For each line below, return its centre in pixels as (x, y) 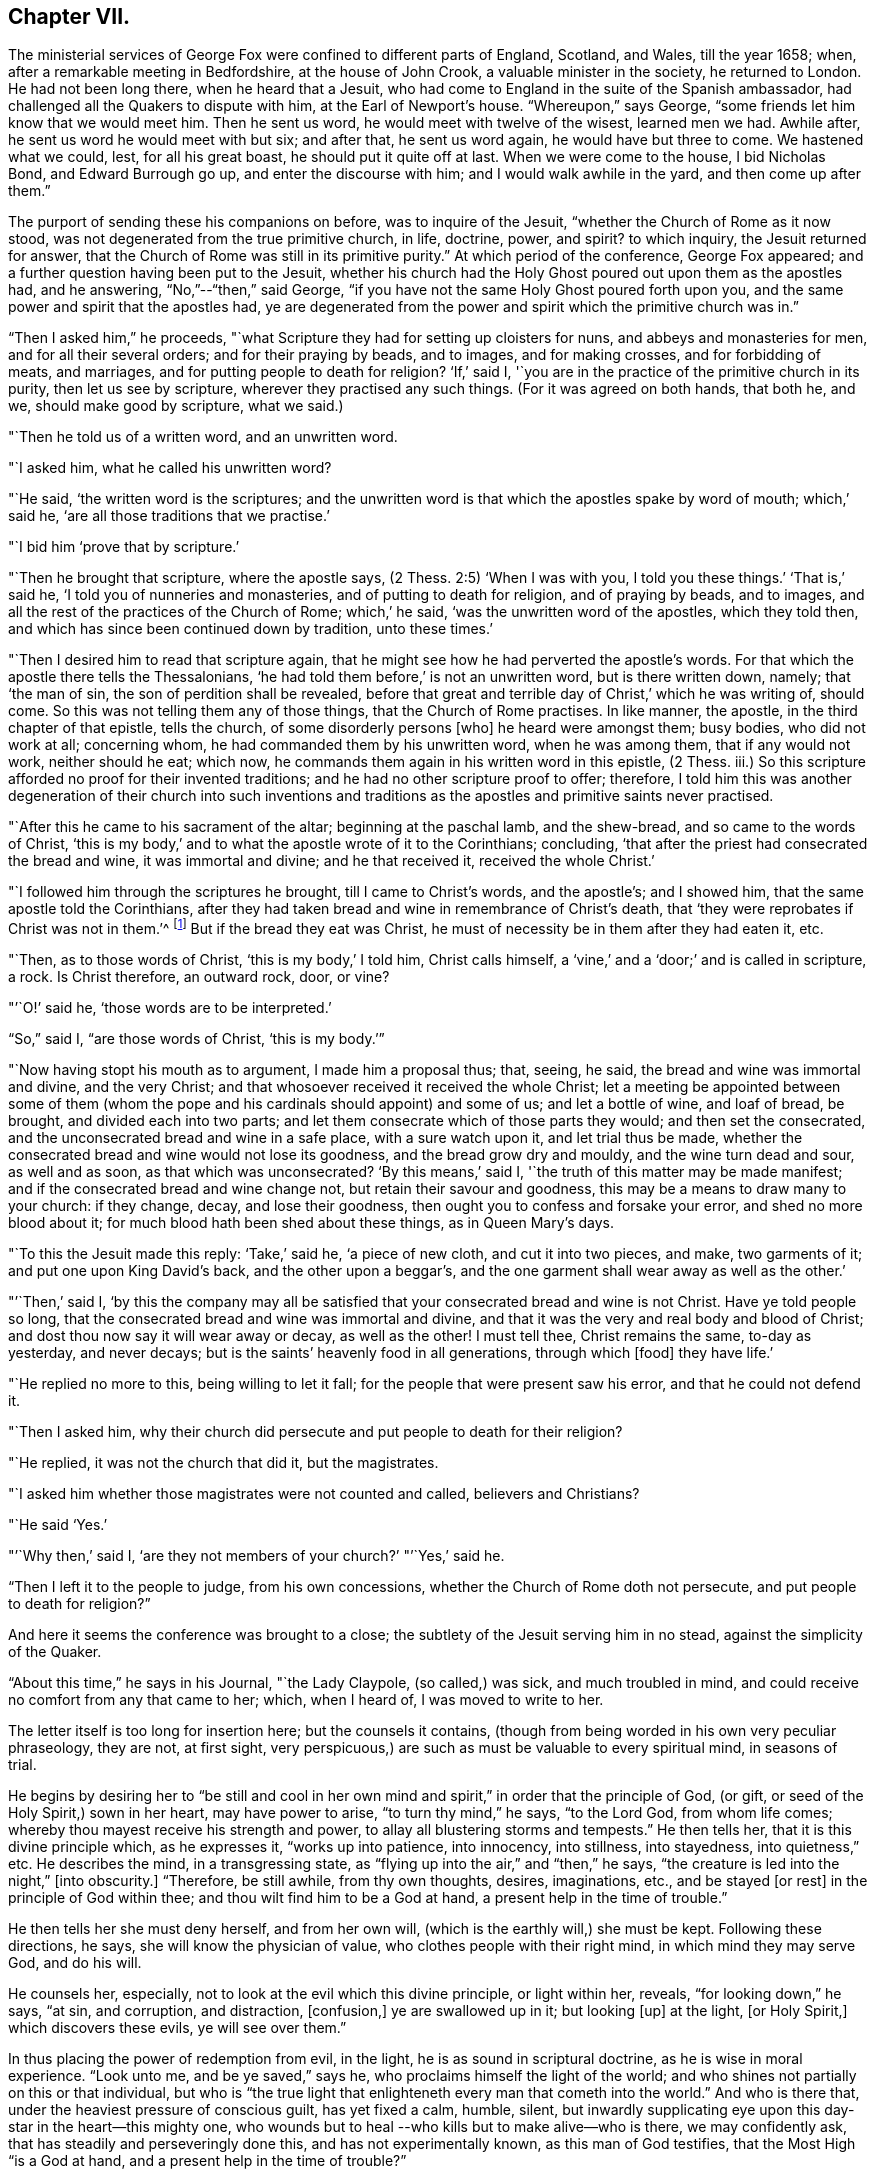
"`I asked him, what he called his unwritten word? (170, 468)
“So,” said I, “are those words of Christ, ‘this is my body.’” (196, 1039)
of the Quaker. (55, 1652)
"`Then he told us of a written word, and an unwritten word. (203, 437)
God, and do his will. (75, 1963)
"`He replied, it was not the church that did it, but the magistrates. (223, 1463)
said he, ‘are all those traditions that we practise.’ (169, 516)
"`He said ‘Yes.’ (58, 1525)
